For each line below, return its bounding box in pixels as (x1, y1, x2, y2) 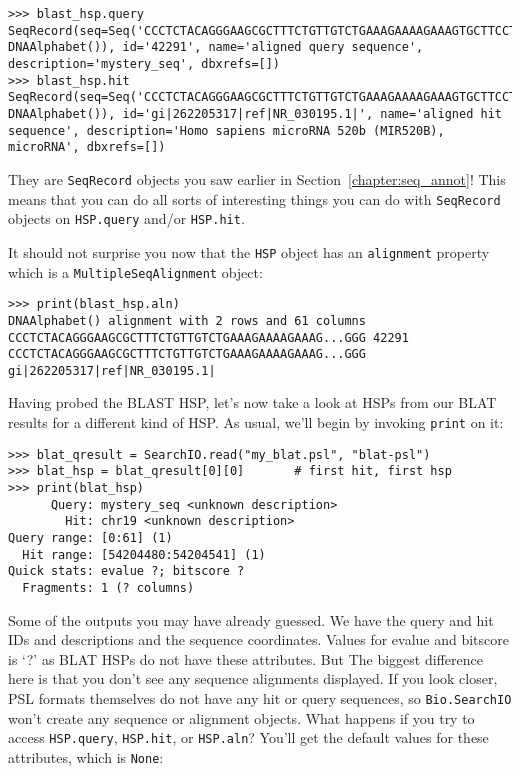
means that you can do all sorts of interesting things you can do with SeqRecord (8, 188, 501, 209)
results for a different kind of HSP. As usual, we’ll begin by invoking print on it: (8, 412, 504, 433)
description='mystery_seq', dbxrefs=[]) (8, 56, 281, 71)
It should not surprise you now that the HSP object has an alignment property (8, 241, 490, 262)
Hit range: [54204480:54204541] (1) (22, 547, 266, 562)
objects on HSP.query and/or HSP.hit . (8, 208, 245, 229)
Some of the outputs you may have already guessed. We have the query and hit (8, 609, 494, 630)
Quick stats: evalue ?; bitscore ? (8, 564, 245, 579)
